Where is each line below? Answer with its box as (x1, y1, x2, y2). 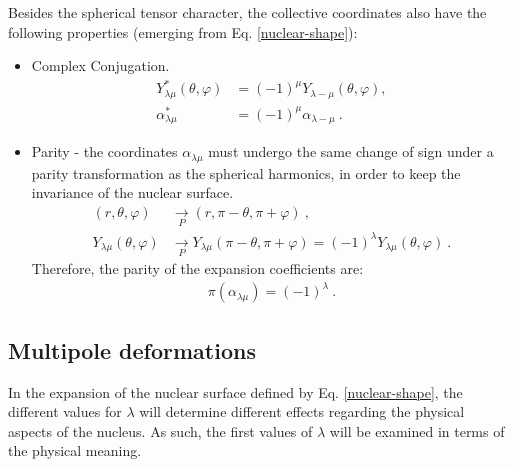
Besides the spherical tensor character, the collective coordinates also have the (8, 2, 487, 22)
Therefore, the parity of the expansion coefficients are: (31, 258, 364, 279)
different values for (8, 401, 122, 422)
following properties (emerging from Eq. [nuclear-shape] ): (8, 21, 358, 42)
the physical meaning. (8, 440, 142, 461)
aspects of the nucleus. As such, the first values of (8, 420, 313, 441)
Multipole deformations (8, 334, 256, 365)
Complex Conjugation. (31, 55, 170, 76)
